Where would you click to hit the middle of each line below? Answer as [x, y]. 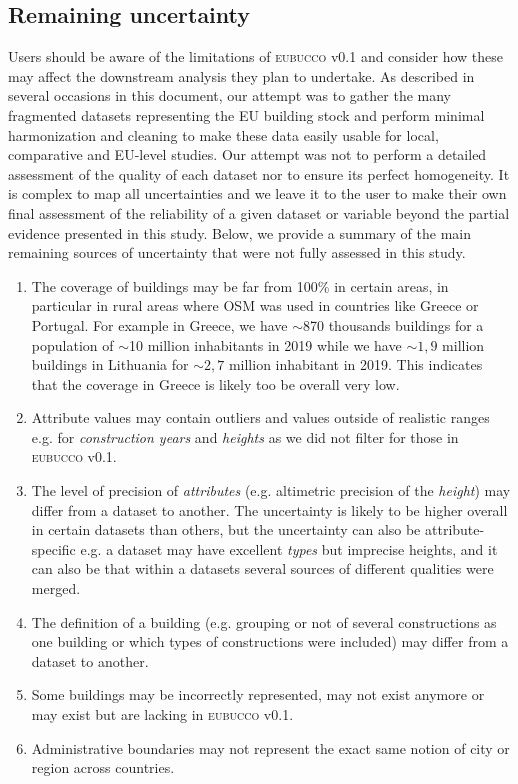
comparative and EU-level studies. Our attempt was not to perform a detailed [247, 154]
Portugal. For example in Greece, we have [159, 324]
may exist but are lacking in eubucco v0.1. [162, 714]
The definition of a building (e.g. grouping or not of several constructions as [264, 621]
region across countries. [103, 767]
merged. [56, 588]
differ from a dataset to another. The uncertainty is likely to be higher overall [269, 509]
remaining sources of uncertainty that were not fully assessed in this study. [237, 252]
